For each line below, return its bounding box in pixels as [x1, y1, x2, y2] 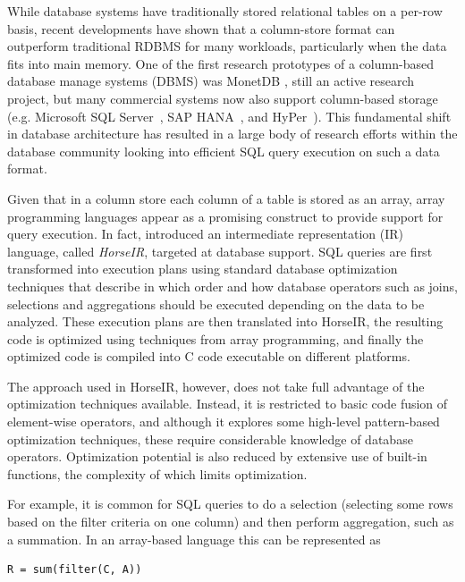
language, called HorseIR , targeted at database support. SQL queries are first [7, 241, 433, 260]
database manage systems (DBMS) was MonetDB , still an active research [7, 72, 415, 90]
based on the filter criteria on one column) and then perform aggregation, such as [7, 512, 454, 531]
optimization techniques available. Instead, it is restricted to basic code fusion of [7, 394, 448, 413]
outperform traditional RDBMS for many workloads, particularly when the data [7, 37, 447, 55]
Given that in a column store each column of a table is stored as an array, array [7, 189, 445, 207]
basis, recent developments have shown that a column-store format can [7, 19, 395, 38]
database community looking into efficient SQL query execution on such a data [7, 141, 440, 160]
